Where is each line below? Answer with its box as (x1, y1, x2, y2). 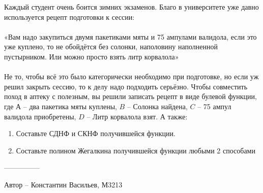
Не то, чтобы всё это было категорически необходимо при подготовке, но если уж (4, 71, 259, 82)
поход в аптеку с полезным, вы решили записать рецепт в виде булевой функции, (4, 91, 257, 102)
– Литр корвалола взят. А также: (86, 111, 188, 121)
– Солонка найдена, (127, 101, 188, 111)
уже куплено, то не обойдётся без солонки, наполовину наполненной (4, 41, 218, 52)
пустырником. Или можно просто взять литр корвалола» (4, 51, 179, 61)
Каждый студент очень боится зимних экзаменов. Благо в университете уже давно (4, 2, 259, 12)
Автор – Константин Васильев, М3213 (4, 179, 123, 189)
